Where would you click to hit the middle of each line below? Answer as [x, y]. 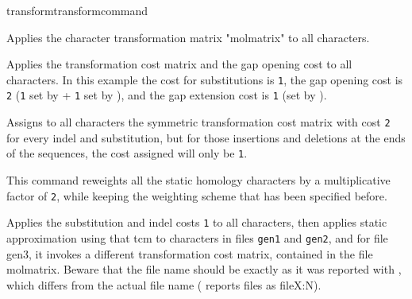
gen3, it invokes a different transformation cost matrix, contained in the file [190, 253]
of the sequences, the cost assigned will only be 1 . [127, 153]
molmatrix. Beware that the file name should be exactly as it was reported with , [204, 269]
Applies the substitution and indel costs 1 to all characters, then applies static [197, 222]
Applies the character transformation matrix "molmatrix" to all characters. [188, 37]
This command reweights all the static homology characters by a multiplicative [198, 180]
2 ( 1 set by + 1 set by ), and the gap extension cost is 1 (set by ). [167, 95]
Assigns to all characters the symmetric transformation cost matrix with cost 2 [198, 122]
